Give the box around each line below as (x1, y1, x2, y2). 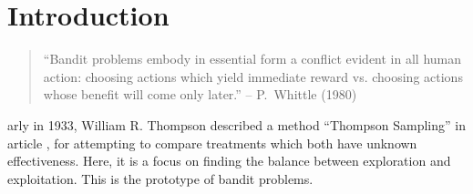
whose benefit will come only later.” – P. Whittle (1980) (43, 85, 357, 104)
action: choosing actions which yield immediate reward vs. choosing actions (43, 66, 463, 86)
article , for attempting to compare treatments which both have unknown (7, 133, 417, 152)
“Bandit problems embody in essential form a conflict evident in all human (43, 49, 462, 68)
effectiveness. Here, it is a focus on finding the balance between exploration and (7, 151, 451, 170)
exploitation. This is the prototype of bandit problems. (7, 168, 314, 188)
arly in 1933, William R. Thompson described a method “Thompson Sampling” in (7, 115, 466, 134)
